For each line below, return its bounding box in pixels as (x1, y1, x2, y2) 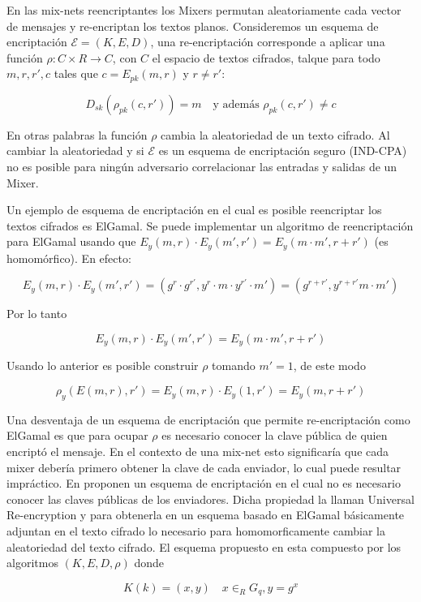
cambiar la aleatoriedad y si (6, 142, 144, 159)
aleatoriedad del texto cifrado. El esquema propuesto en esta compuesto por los (6, 538, 402, 555)
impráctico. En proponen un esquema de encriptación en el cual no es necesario (6, 475, 401, 492)
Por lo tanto (6, 305, 67, 322)
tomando (212, 357, 256, 374)
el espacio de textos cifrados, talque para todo (152, 49, 380, 66)
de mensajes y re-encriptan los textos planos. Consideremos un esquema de (6, 17, 379, 34)
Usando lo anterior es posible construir (6, 357, 199, 374)
